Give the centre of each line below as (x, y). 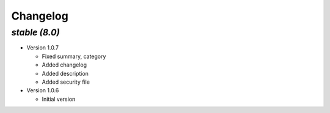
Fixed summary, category (74, 56)
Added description (65, 73)
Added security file (66, 82)
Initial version (59, 99)
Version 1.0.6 (43, 90)
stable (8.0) (36, 32)
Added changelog (64, 65)
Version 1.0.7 (43, 48)
